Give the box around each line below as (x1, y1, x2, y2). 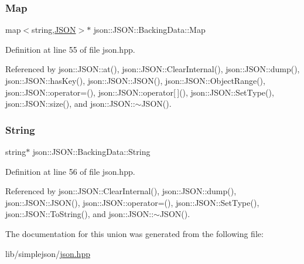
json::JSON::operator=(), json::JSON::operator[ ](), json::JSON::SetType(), (5, 86, 274, 98)
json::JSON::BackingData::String (32, 145, 151, 157)
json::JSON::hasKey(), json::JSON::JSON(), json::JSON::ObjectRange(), (5, 75, 265, 86)
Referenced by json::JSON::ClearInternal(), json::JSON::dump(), (5, 185, 237, 197)
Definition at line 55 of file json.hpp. (5, 43, 135, 55)
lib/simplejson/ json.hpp (5, 247, 90, 259)
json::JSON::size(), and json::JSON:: (5, 97, 135, 110)
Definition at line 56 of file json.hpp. (5, 165, 135, 177)
